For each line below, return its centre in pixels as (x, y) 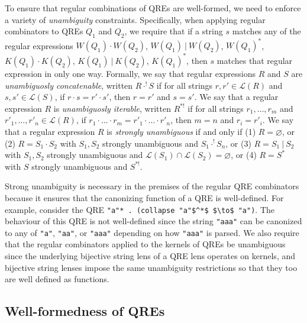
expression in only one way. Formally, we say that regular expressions (130, 73)
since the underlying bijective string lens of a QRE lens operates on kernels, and (150, 256)
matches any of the (266, 31)
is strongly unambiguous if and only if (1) (181, 131)
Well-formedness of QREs (85, 311)
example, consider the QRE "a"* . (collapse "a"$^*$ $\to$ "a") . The (140, 209)
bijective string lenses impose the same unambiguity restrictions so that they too (151, 267)
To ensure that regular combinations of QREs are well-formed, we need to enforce (153, 8)
